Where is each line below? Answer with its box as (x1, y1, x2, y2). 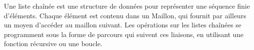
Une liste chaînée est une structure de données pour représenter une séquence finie (4, 1, 250, 11)
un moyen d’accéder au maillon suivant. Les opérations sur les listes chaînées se (4, 20, 241, 30)
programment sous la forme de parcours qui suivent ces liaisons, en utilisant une (4, 29, 244, 39)
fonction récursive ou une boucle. (4, 38, 103, 49)
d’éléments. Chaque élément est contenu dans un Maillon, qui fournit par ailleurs (4, 10, 246, 20)
